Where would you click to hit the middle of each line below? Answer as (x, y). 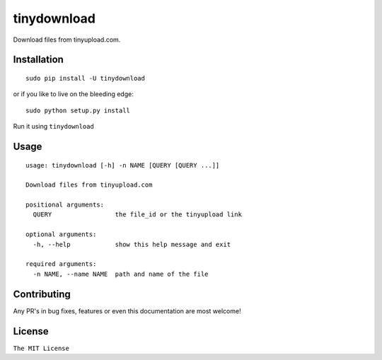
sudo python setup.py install (78, 110)
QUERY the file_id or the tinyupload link (137, 215)
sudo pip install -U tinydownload (85, 78)
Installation (38, 60)
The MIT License (41, 348)
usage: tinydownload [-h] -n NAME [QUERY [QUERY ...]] (123, 165)
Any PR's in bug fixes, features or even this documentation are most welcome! (127, 310)
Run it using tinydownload (54, 127)
